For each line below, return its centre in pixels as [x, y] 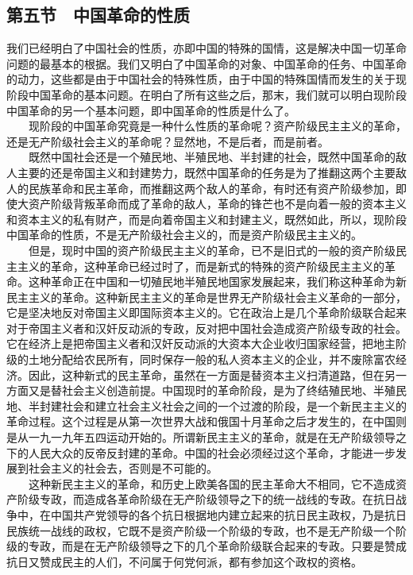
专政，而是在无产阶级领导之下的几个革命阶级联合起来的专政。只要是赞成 [217, 546]
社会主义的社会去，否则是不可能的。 [123, 468]
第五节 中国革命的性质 [98, 15]
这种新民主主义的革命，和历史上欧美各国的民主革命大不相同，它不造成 [212, 483]
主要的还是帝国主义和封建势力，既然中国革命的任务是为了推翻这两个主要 [206, 172]
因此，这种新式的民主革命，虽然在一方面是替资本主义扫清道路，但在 [206, 374]
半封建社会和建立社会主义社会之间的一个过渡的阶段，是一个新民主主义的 [217, 405]
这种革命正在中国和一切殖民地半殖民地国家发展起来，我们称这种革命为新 [217, 282]
